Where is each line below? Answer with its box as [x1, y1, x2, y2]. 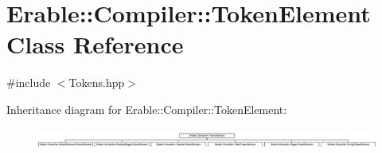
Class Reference [6, 28, 184, 61]
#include [6, 74, 51, 91]
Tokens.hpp [68, 74, 125, 91]
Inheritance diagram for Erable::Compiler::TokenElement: [6, 100, 287, 117]
